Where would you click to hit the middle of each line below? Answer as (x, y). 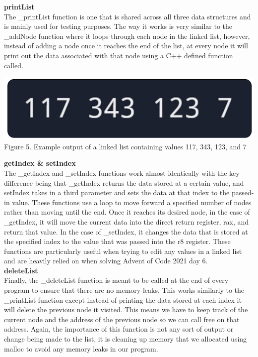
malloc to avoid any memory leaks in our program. (81, 348)
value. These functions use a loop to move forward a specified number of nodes (132, 202)
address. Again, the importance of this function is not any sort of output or (119, 329)
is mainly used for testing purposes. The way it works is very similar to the (118, 26)
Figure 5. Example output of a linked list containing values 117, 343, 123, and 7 (125, 146)
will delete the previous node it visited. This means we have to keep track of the (126, 309)
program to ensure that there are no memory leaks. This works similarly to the (124, 290)
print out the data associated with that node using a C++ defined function (119, 55)
